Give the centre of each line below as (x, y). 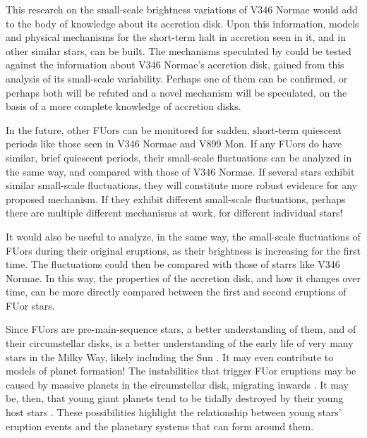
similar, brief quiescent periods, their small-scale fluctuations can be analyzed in (179, 157)
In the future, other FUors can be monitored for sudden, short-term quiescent (174, 129)
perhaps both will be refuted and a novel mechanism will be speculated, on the (176, 92)
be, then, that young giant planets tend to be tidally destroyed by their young (175, 398)
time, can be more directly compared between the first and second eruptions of (176, 292)
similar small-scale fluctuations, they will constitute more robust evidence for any (181, 185)
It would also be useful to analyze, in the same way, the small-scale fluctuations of (183, 236)
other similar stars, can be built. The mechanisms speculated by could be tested (179, 50)
